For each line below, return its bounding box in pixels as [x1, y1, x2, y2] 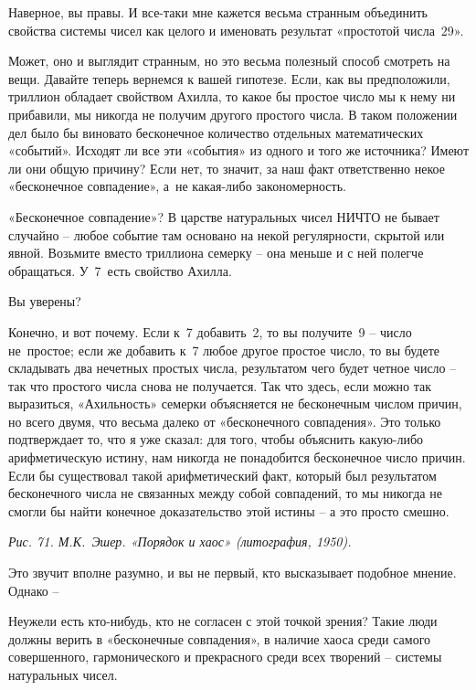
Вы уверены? [8, 292, 81, 311]
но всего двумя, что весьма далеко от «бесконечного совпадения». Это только [8, 411, 441, 430]
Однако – [8, 580, 59, 600]
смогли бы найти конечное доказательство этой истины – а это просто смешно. [8, 501, 450, 520]
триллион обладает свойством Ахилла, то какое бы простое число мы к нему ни [8, 87, 456, 106]
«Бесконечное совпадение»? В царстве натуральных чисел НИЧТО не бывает [8, 207, 439, 226]
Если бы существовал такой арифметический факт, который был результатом [8, 465, 437, 484]
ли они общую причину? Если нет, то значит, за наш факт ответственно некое [8, 158, 445, 177]
